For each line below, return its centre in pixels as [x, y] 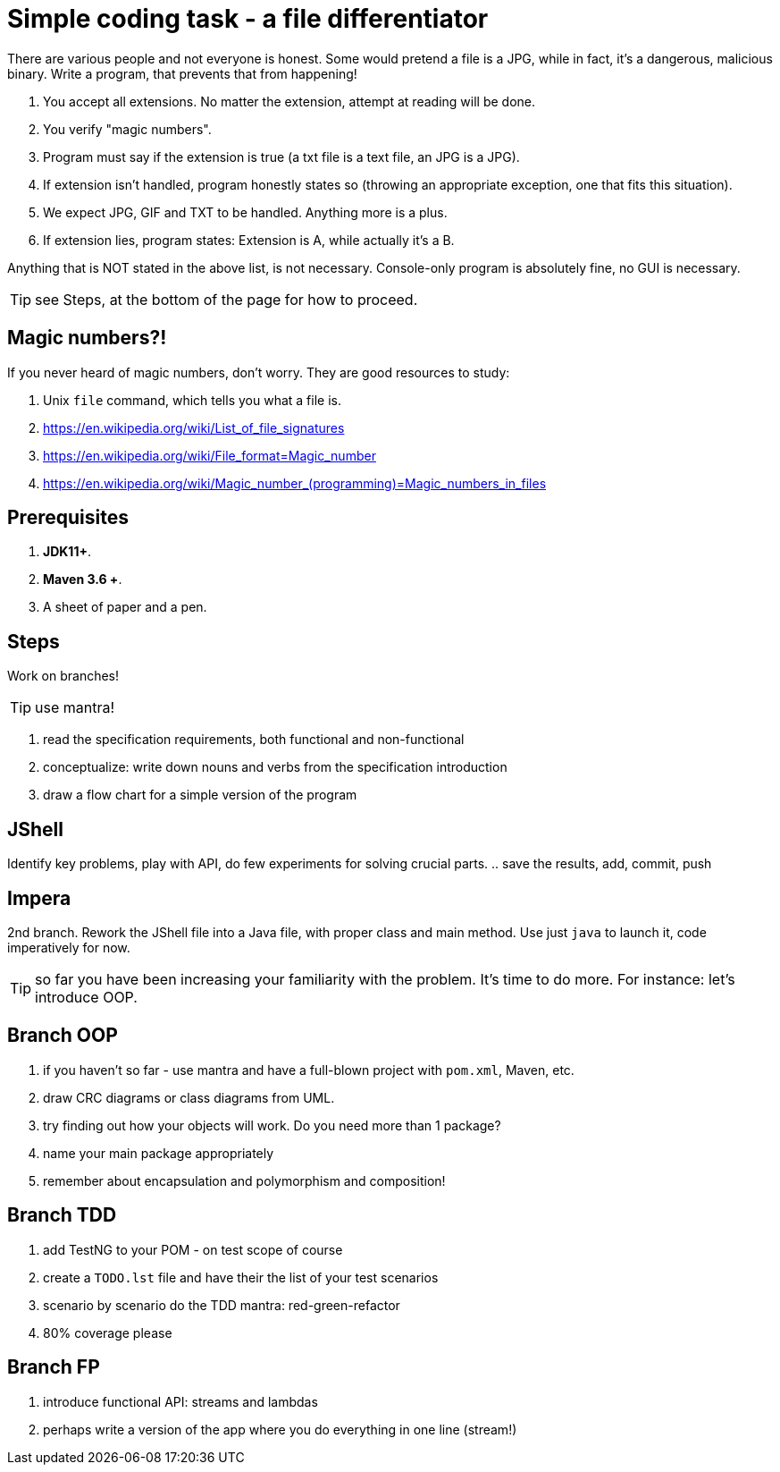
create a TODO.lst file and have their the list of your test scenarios [241, 1277]
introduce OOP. [86, 997]
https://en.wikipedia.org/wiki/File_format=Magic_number [210, 455]
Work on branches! [63, 676]
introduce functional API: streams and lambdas [180, 1401]
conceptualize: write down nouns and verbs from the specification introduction [275, 767]
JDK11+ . [67, 552]
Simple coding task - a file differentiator [248, 19]
